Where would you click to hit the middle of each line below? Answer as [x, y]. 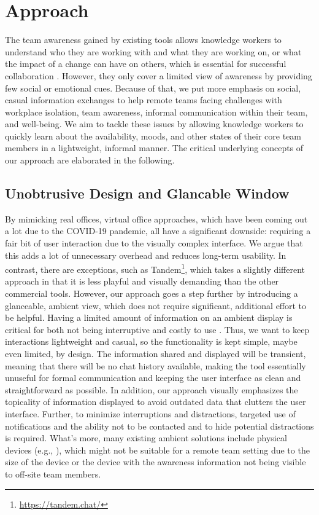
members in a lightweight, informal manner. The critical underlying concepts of [154, 148]
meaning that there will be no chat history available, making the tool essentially [156, 365]
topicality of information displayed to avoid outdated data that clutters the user [156, 402]
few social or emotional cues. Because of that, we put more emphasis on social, [153, 88]
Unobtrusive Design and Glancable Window [147, 193]
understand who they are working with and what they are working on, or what [153, 51]
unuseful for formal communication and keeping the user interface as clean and [153, 378]
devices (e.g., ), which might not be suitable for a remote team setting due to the [157, 450]
